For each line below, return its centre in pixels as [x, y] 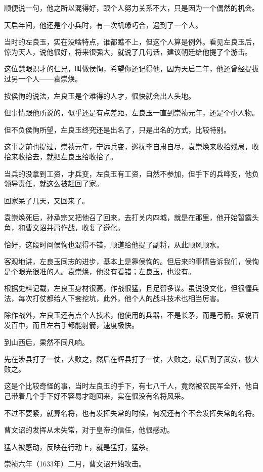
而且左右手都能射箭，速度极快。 [85, 325]
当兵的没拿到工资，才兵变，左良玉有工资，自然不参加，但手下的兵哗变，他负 [131, 173]
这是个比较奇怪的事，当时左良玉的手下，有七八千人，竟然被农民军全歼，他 [128, 386]
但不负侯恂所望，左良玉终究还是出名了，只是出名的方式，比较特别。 [117, 129]
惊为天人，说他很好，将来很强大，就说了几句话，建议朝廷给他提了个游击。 [128, 51]
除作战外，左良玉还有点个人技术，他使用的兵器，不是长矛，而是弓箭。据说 [128, 315]
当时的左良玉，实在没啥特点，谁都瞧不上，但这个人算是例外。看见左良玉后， [131, 42]
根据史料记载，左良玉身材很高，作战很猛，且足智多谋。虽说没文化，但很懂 [128, 288]
